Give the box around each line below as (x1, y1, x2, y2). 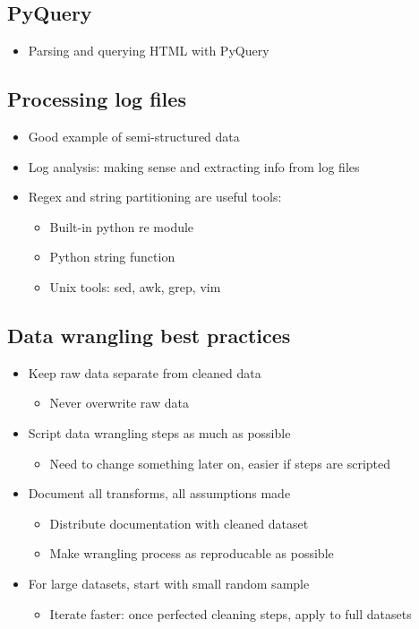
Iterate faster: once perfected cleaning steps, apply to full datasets (49, 604, 412, 623)
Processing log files (7, 85, 186, 113)
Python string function (49, 247, 175, 266)
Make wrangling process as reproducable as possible (49, 544, 334, 563)
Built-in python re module (49, 217, 194, 236)
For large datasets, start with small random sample (28, 573, 310, 592)
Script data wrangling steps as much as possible (28, 423, 291, 442)
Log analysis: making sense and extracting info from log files (28, 157, 360, 176)
